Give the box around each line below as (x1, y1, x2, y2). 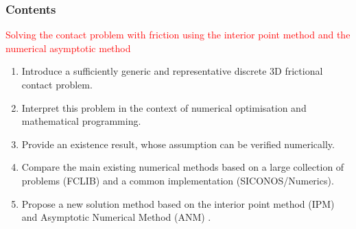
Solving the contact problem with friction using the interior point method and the (5, 27, 351, 42)
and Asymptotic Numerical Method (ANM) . (21, 210, 211, 224)
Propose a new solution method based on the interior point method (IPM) (21, 196, 335, 210)
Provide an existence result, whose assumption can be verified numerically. (21, 136, 335, 151)
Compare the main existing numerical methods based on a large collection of (21, 160, 344, 174)
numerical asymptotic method (5, 40, 131, 55)
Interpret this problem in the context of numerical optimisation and (21, 100, 307, 114)
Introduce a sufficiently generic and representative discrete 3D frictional (21, 64, 323, 78)
